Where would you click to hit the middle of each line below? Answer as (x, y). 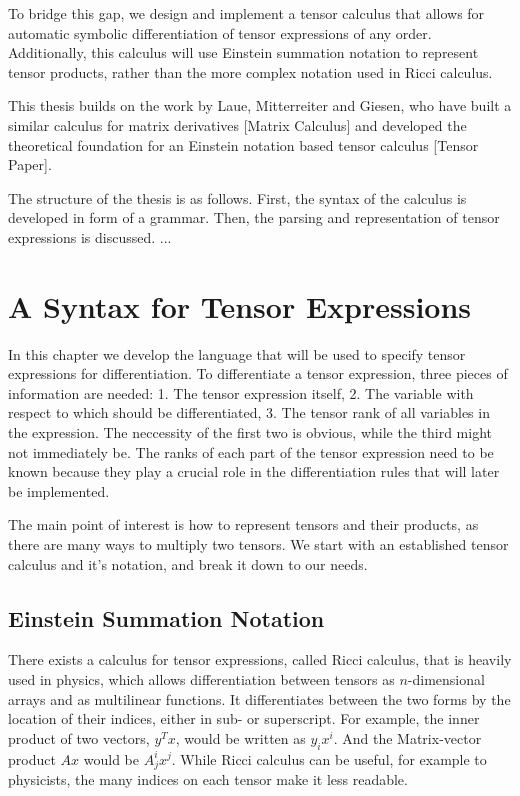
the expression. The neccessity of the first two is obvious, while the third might (250, 432)
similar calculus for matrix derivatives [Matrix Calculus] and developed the (237, 124)
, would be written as (240, 737)
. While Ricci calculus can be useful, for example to (329, 758)
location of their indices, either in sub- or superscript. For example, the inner (244, 718)
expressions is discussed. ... (90, 236)
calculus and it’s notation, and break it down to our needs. (188, 563)
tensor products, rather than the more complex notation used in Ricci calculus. (250, 71)
